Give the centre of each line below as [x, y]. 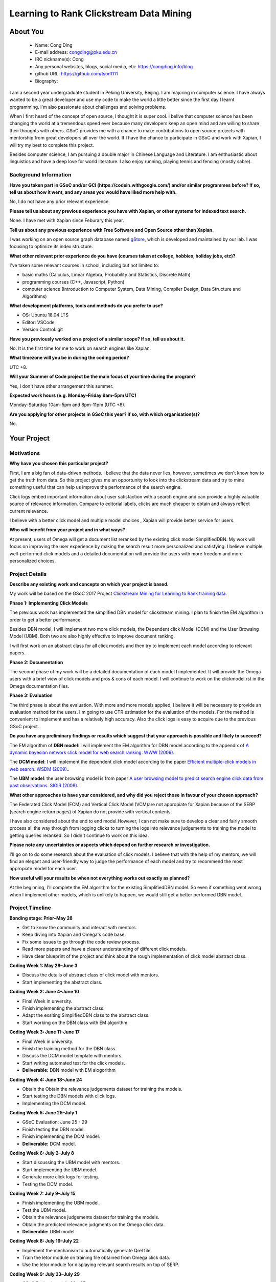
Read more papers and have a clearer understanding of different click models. [105, 949]
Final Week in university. [48, 1041]
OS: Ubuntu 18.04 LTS [45, 315]
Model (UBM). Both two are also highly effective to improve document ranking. [92, 636]
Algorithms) [34, 296]
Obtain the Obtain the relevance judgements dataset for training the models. [102, 1089]
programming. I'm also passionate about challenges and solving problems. [88, 107]
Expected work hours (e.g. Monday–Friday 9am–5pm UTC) [73, 395]
